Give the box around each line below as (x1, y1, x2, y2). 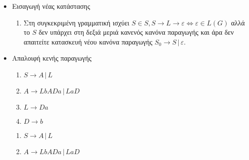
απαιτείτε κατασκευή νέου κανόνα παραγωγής (23, 36, 153, 46)
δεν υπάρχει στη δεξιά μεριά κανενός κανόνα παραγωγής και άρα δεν (39, 27, 234, 37)
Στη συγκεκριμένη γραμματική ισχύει (23, 17, 129, 27)
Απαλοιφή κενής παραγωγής (12, 53, 92, 63)
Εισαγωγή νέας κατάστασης (12, 1, 90, 11)
